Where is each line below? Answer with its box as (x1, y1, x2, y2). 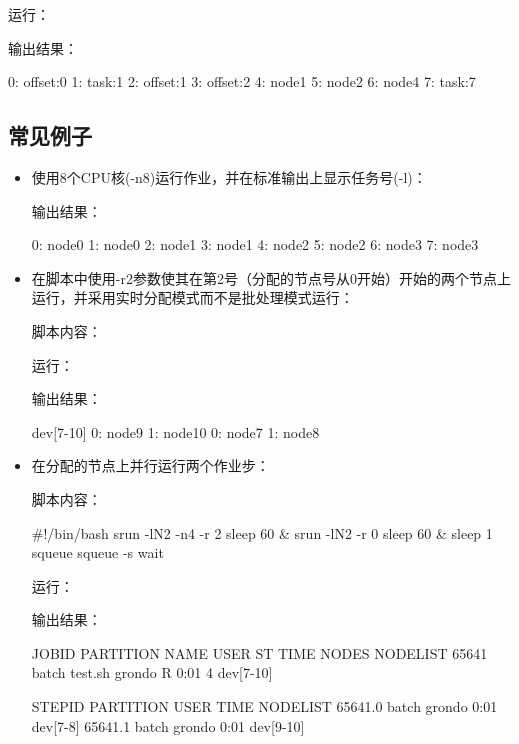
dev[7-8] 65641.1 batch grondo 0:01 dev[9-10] (31, 715, 305, 736)
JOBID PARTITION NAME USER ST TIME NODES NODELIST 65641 (31, 642, 488, 663)
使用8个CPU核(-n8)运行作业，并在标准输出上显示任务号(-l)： (31, 166, 427, 187)
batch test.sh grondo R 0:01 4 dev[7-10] (31, 662, 273, 683)
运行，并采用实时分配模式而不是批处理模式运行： (31, 287, 354, 308)
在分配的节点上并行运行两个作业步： (31, 455, 270, 476)
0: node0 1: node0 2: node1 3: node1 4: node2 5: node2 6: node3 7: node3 (31, 234, 479, 255)
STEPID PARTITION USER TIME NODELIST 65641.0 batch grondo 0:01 (31, 696, 498, 717)
